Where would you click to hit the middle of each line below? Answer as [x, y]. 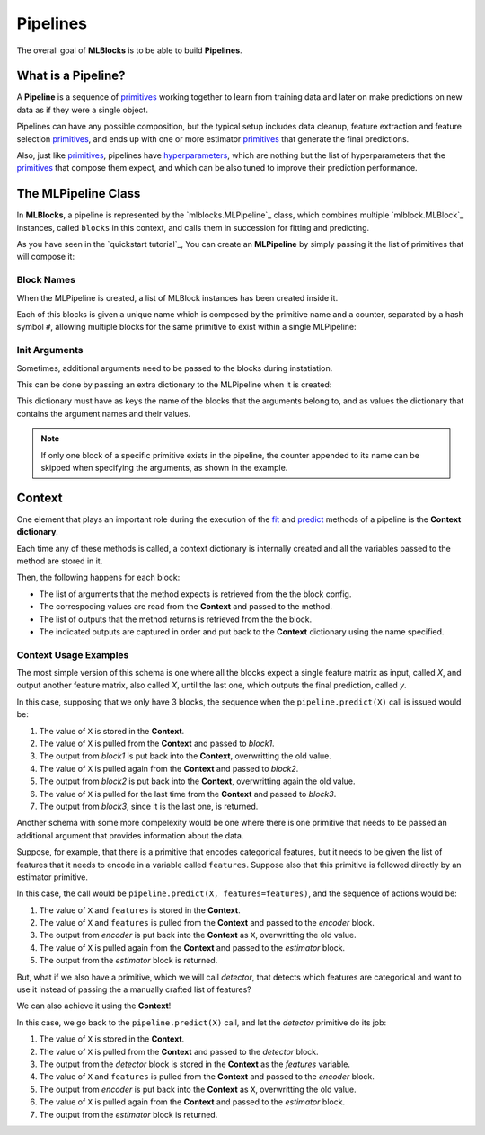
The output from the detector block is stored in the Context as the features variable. [194, 1064]
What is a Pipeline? [71, 76]
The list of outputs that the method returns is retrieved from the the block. [176, 619]
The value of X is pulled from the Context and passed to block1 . [157, 744]
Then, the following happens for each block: [98, 577]
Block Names [46, 280]
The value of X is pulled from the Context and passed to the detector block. [179, 1051]
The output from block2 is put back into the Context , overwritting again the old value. [197, 781]
